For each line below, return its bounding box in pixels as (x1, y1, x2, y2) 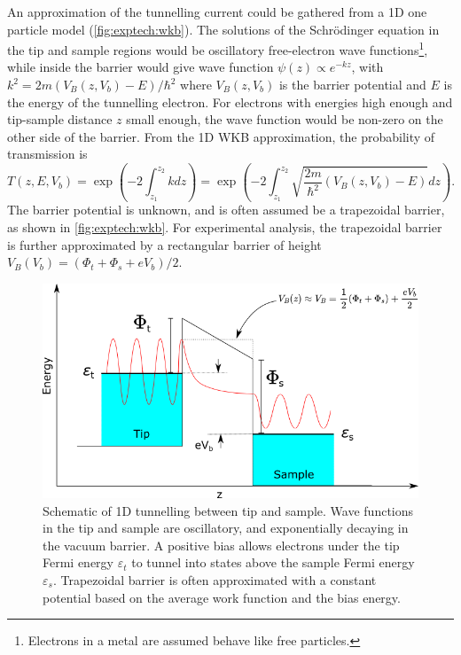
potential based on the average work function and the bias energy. (43, 588, 401, 606)
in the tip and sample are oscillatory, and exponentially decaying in (43, 519, 409, 537)
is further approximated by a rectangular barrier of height (7, 235, 322, 253)
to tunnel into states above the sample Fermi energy (131, 553, 415, 572)
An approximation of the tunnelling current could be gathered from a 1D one (7, 3, 427, 20)
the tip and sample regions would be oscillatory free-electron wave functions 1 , (7, 38, 428, 58)
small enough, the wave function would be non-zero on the (126, 110, 443, 129)
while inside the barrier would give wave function (7, 58, 274, 76)
